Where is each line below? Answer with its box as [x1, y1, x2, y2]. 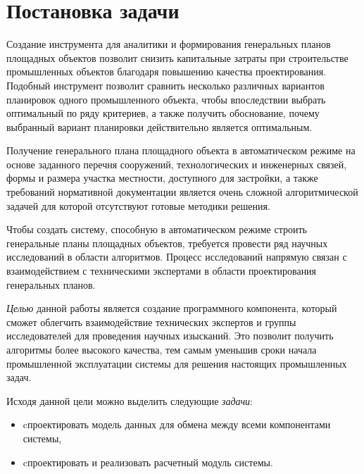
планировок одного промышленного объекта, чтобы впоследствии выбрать [6, 92, 326, 106]
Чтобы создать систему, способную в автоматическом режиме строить [6, 222, 307, 237]
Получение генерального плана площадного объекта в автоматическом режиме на [6, 143, 356, 158]
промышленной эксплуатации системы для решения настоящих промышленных [6, 356, 347, 370]
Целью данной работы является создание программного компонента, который [6, 301, 337, 316]
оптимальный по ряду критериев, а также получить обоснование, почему [6, 106, 320, 120]
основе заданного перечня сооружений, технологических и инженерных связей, [6, 156, 347, 171]
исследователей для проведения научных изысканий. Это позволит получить [6, 328, 334, 343]
